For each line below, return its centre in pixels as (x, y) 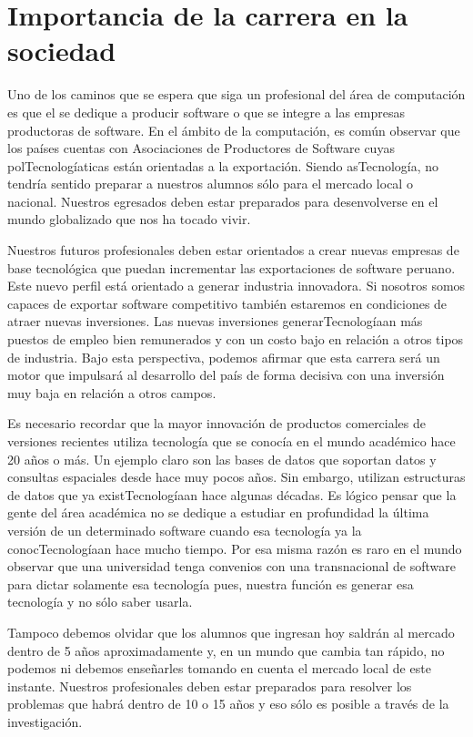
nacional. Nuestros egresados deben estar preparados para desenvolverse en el (223, 201)
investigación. (45, 721)
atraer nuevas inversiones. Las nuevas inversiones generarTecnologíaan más (215, 321)
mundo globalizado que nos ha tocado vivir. (129, 219)
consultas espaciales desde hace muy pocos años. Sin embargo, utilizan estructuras (236, 477)
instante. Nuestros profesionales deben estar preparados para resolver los (210, 686)
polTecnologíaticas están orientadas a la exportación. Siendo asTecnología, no (223, 165)
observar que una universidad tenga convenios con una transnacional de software (231, 566)
